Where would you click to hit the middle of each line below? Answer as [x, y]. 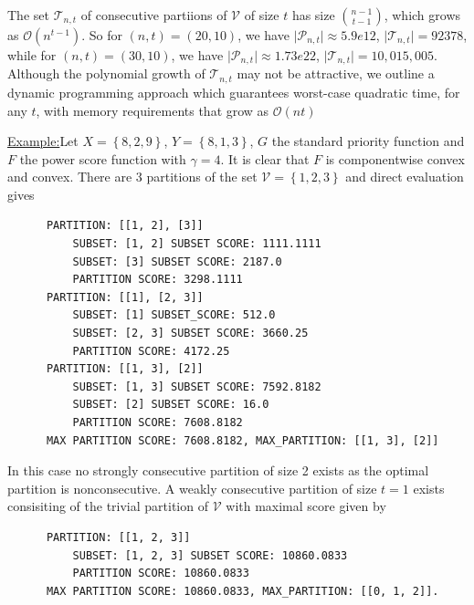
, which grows [422, 15]
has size [313, 15]
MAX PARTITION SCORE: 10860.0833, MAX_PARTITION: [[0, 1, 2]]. [242, 591]
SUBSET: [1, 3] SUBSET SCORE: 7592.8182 [197, 386]
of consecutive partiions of [154, 15]
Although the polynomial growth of [106, 73]
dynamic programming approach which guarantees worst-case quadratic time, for [234, 92]
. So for [102, 35]
